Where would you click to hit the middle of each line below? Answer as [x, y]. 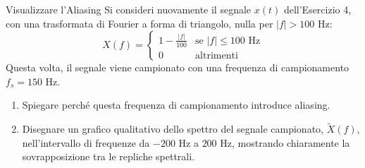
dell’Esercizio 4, [317, 9]
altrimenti [217, 55]
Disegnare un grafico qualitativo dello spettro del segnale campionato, [173, 129]
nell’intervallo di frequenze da [86, 142]
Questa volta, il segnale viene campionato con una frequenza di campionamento [178, 67]
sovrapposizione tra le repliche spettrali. [109, 156]
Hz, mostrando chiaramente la [285, 142]
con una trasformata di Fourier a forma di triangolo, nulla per [140, 23]
